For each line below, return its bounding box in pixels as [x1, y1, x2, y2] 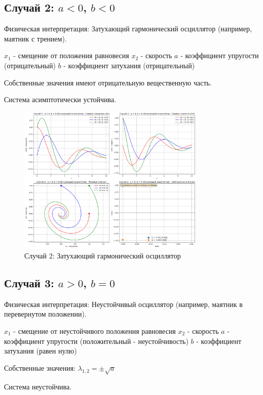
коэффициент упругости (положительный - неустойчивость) [4, 335, 189, 346]
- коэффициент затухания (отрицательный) [63, 60, 195, 70]
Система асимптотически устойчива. [4, 94, 117, 105]
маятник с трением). [4, 33, 67, 43]
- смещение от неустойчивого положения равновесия [13, 325, 176, 336]
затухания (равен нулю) [4, 345, 77, 356]
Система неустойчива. [4, 381, 72, 391]
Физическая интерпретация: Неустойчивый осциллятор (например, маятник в [4, 298, 243, 309]
